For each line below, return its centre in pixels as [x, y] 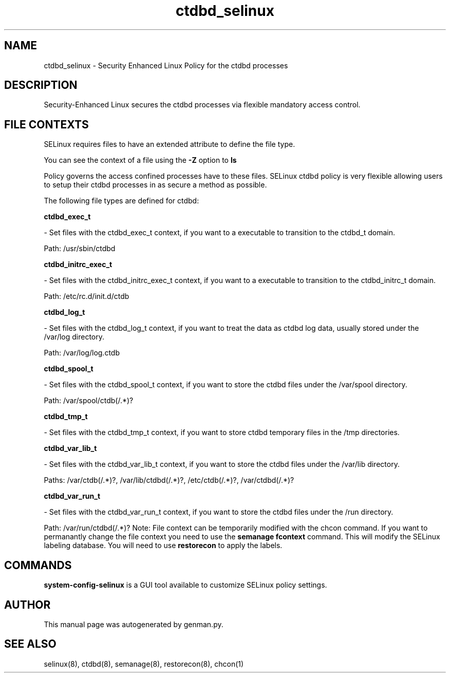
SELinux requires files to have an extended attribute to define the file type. [170, 144]
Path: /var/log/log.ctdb [82, 353]
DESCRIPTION [41, 85]
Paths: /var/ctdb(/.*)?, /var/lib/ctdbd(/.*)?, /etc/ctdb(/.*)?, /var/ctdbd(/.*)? [169, 480]
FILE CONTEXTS [46, 124]
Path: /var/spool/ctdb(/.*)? [89, 401]
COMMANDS [38, 565]
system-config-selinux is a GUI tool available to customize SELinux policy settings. [185, 585]
